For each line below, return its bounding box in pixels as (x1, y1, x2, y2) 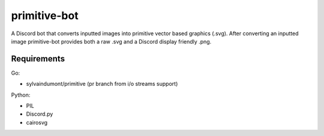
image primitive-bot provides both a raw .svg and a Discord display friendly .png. (11, 38, 212, 45)
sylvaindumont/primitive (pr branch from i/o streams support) (26, 81, 178, 88)
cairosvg (26, 119, 48, 126)
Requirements (11, 54, 65, 64)
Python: (11, 91, 31, 98)
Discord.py (26, 110, 53, 118)
